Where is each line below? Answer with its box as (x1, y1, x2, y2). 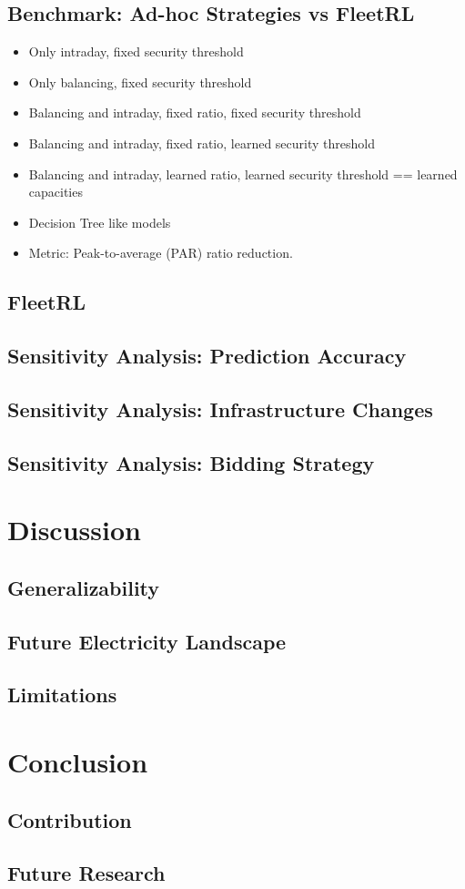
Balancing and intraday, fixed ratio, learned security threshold (28, 133, 375, 152)
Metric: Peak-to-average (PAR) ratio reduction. (28, 243, 293, 262)
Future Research (7, 859, 166, 887)
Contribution (7, 805, 132, 833)
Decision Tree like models (28, 212, 171, 231)
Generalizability (7, 573, 160, 601)
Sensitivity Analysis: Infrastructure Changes (7, 394, 433, 423)
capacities (28, 182, 83, 201)
